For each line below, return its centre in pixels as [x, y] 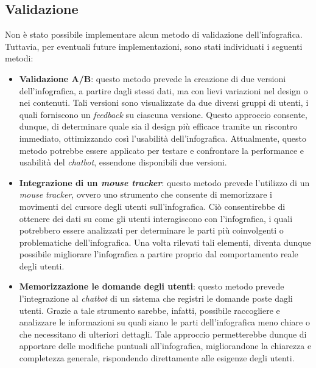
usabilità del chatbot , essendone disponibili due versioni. [123, 162]
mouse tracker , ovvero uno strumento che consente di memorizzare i [146, 194]
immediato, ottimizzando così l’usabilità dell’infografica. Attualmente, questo [163, 138]
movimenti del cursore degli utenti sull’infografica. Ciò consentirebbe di [152, 206]
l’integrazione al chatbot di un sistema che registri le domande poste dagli [156, 298]
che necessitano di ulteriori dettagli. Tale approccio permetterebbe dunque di [163, 334]
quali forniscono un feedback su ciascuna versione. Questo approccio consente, [163, 114]
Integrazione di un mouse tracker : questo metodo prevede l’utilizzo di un [164, 182]
